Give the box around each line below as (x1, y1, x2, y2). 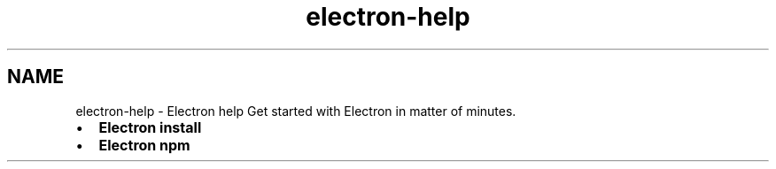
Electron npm (98, 135, 190, 154)
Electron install (98, 118, 202, 136)
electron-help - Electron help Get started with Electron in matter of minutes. (75, 103, 516, 119)
